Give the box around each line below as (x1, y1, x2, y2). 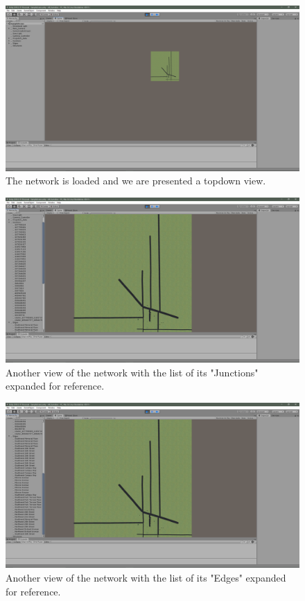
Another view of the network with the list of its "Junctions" (6, 365, 259, 379)
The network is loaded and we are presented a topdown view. (6, 173, 266, 188)
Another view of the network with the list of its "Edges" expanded (6, 570, 286, 585)
